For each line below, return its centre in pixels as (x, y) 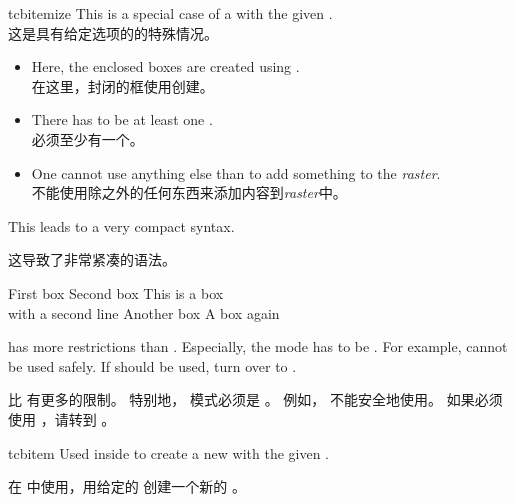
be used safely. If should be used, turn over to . (152, 365)
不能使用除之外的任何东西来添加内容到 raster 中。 (189, 192)
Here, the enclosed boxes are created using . (165, 66)
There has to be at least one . (122, 119)
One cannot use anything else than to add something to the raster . (236, 172)
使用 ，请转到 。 (62, 418)
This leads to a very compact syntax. (121, 225)
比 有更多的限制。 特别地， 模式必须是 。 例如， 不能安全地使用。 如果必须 (255, 399)
